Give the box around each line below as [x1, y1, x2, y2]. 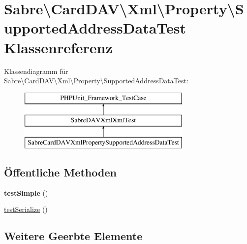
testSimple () [4, 187, 48, 198]
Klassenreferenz [4, 37, 113, 57]
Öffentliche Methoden [4, 165, 117, 180]
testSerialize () [4, 204, 48, 214]
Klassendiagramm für [4, 66, 68, 76]
